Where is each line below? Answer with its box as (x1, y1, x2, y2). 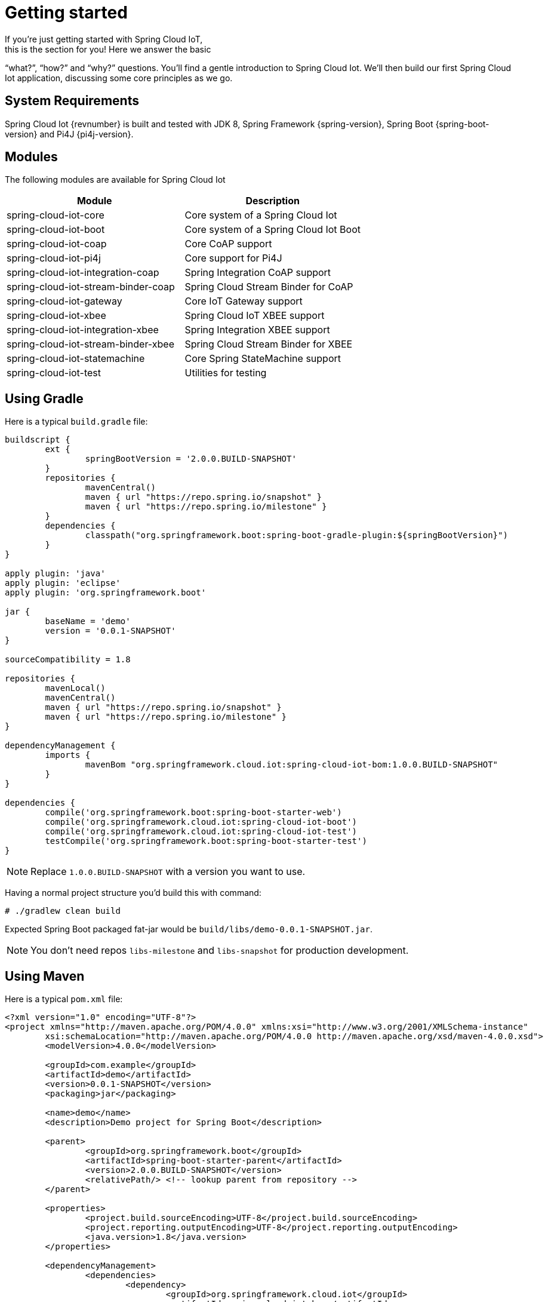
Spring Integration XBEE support (184, 324, 330, 336)
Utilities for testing (184, 367, 267, 379)
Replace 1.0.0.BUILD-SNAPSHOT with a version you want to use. (30, 865, 306, 878)
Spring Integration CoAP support (184, 266, 331, 279)
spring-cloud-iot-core (7, 209, 104, 222)
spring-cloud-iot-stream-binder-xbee (7, 338, 175, 351)
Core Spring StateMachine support (184, 352, 341, 365)
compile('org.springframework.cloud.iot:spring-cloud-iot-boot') (45, 817, 358, 827)
